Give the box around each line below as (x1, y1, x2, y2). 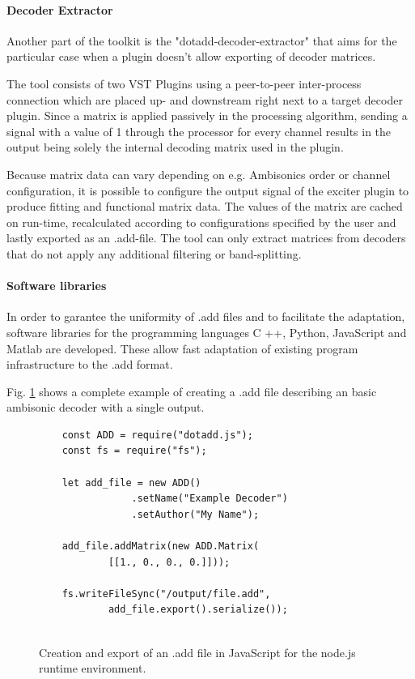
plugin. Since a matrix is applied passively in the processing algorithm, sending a (6, 107, 408, 124)
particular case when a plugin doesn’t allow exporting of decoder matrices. (6, 48, 376, 65)
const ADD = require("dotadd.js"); (61, 429, 253, 441)
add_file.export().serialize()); (108, 604, 288, 616)
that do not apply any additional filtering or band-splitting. (6, 245, 302, 262)
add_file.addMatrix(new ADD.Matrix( (61, 540, 260, 553)
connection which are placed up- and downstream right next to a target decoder (6, 91, 403, 108)
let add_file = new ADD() (61, 476, 201, 489)
